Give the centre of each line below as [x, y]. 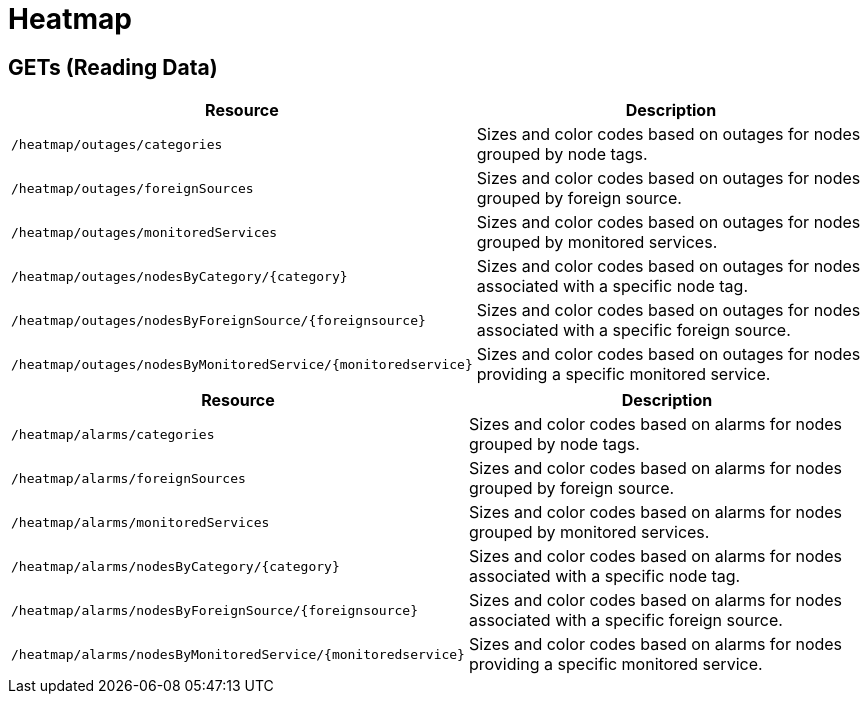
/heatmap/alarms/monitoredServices [140, 522]
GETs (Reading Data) [113, 67]
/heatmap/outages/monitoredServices [144, 232]
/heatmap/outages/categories [117, 144]
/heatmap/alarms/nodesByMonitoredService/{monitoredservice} [238, 654]
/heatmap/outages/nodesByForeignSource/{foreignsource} [218, 320]
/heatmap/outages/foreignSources [132, 188]
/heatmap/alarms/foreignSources [128, 478]
